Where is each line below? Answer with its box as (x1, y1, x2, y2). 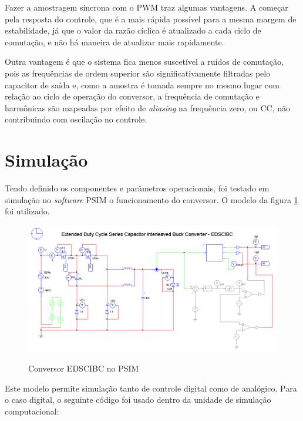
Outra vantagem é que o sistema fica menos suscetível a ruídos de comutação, (5, 55, 284, 68)
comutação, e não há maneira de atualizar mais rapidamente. (5, 35, 224, 48)
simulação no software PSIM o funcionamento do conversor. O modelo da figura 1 (5, 193, 298, 205)
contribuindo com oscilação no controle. (5, 113, 147, 125)
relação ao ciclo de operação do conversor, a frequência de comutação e (5, 90, 260, 102)
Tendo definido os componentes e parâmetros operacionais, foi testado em (5, 182, 270, 194)
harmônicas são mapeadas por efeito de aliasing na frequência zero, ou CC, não (5, 101, 290, 114)
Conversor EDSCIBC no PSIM (28, 362, 139, 374)
